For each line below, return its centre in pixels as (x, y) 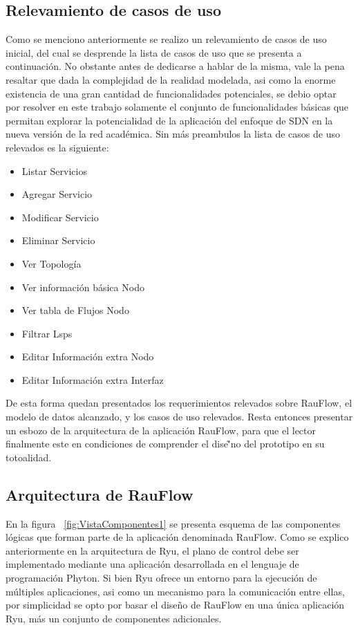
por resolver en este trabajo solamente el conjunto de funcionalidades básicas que (177, 107)
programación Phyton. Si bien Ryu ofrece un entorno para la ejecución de (161, 578)
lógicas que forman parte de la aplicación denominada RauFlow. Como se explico (177, 537)
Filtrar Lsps (47, 333)
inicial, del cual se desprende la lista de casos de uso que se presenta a (154, 52)
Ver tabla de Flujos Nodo (75, 310)
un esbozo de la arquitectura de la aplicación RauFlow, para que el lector (161, 430)
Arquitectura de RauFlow (100, 494)
